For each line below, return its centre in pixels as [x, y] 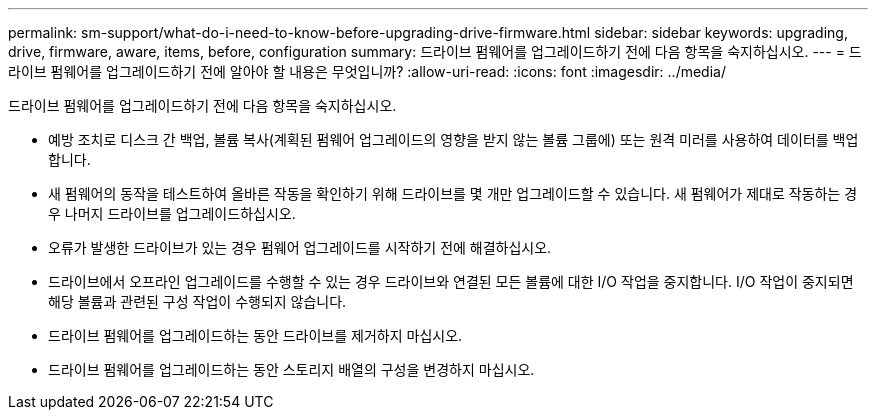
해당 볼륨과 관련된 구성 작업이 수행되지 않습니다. [197, 301]
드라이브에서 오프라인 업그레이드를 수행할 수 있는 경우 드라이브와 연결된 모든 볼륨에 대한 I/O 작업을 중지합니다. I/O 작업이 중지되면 [451, 281]
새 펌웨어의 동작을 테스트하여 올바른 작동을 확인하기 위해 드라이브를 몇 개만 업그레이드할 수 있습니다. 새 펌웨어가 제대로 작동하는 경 [453, 193]
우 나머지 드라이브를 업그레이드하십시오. [172, 213]
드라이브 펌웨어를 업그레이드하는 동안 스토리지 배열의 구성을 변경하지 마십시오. [291, 369]
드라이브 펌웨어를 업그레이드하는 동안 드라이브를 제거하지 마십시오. [255, 335]
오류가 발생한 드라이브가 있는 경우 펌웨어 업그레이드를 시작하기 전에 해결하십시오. [300, 247]
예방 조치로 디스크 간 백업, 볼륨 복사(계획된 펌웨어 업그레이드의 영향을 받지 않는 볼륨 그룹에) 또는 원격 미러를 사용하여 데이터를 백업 [453, 139]
